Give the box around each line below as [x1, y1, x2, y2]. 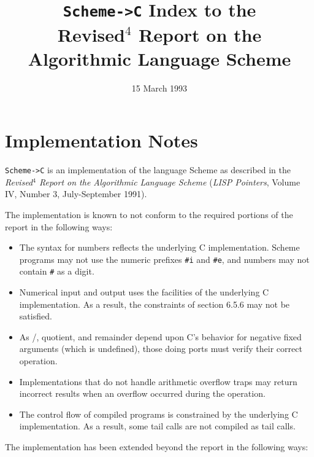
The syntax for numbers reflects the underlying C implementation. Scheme [19, 241, 300, 254]
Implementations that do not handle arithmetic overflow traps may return [19, 375, 297, 388]
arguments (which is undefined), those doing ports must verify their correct [19, 342, 302, 355]
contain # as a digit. [19, 265, 94, 278]
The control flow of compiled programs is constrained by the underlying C [19, 407, 298, 420]
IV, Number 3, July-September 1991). [5, 187, 147, 200]
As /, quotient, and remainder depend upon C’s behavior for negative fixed [19, 330, 302, 343]
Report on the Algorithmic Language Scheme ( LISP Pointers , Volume [39, 175, 301, 188]
